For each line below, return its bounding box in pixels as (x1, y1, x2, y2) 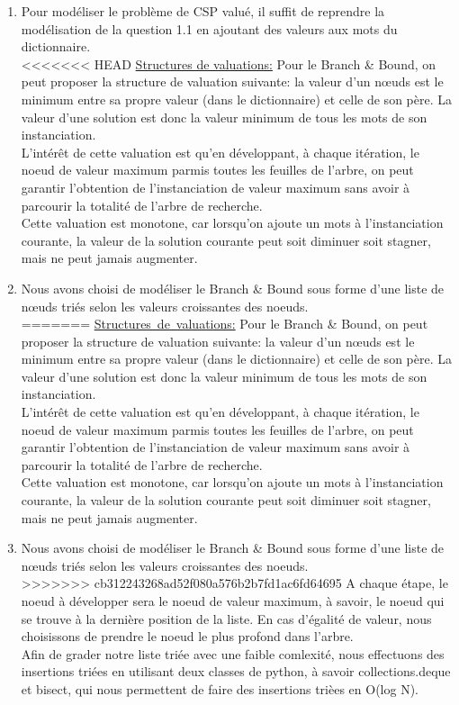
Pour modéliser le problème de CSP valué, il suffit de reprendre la (21, 2, 385, 20)
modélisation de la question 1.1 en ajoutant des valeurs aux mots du (21, 19, 398, 38)
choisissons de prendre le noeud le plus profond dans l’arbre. (21, 627, 354, 646)
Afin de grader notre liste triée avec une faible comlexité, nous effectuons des (21, 644, 445, 663)
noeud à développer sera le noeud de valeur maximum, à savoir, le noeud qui (21, 592, 445, 610)
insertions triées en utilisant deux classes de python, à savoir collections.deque (21, 662, 451, 681)
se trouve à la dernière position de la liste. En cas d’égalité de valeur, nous (21, 609, 432, 628)
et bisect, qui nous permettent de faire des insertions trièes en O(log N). (21, 679, 418, 698)
